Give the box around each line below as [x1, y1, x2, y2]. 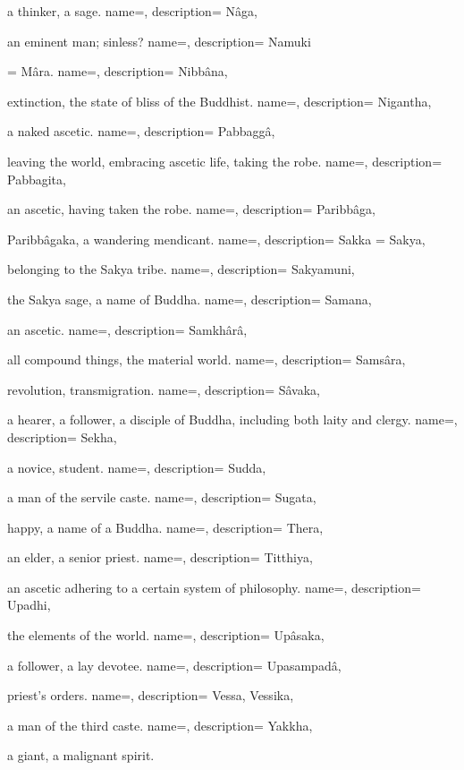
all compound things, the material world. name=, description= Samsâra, [7, 350, 406, 369]
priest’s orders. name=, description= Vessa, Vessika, [7, 686, 294, 705]
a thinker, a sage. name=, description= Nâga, [7, 2, 257, 20]
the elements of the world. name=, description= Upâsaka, [7, 626, 325, 645]
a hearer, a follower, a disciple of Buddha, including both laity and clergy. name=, [7, 410, 458, 429]
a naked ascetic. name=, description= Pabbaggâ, [7, 122, 275, 141]
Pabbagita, [7, 169, 66, 188]
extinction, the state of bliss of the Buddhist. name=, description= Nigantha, [7, 91, 432, 110]
